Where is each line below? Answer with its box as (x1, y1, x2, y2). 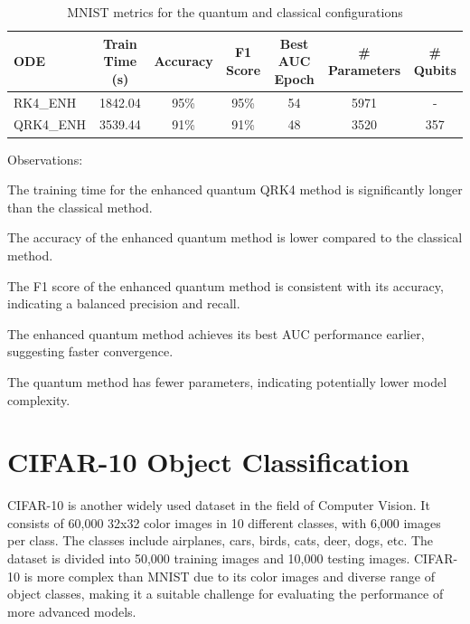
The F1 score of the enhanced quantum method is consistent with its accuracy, (7, 276, 444, 295)
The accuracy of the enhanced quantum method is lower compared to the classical (7, 228, 463, 247)
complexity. (7, 390, 70, 409)
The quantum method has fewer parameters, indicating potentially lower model (7, 372, 447, 391)
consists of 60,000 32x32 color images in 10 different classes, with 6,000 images (7, 513, 441, 532)
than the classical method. (7, 197, 153, 216)
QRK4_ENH (14, 115, 87, 134)
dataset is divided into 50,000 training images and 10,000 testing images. (7, 549, 410, 567)
